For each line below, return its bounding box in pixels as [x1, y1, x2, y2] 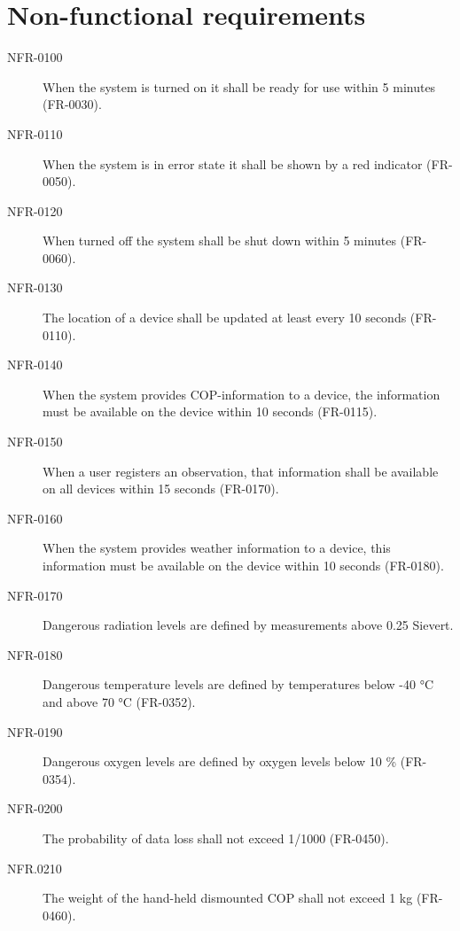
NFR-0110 [7, 124, 63, 143]
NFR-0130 [7, 278, 63, 297]
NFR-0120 [7, 201, 63, 220]
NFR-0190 [7, 722, 63, 741]
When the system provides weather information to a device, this [43, 539, 391, 557]
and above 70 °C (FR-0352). [43, 692, 196, 710]
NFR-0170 [7, 586, 63, 604]
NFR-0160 [7, 508, 63, 527]
